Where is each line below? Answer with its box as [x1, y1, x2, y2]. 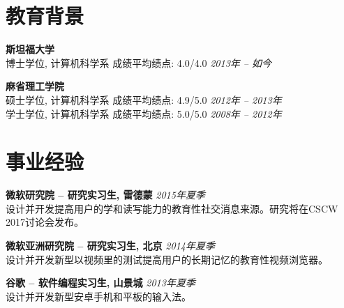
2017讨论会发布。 [6, 215, 84, 229]
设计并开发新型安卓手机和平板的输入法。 [6, 288, 191, 303]
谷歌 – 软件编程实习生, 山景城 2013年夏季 [6, 275, 195, 290]
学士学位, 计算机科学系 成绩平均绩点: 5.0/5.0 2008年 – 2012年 [6, 106, 282, 121]
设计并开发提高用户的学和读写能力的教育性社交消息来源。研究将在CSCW [6, 201, 338, 215]
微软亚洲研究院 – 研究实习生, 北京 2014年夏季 [6, 238, 215, 252]
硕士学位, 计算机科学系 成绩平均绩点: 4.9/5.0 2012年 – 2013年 [6, 92, 282, 107]
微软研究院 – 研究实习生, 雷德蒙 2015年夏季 [6, 187, 205, 202]
